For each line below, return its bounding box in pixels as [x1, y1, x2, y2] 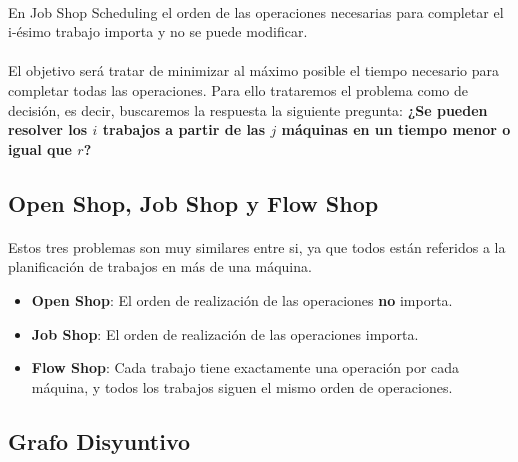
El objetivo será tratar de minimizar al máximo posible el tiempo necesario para [8, 60, 500, 81]
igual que [8, 138, 72, 159]
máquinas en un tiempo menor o [281, 119, 511, 140]
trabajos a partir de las [102, 119, 266, 140]
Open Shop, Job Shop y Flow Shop [8, 187, 379, 218]
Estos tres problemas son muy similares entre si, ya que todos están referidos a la [8, 236, 506, 257]
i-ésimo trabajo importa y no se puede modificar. [8, 21, 308, 42]
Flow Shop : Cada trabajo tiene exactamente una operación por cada [31, 357, 460, 378]
